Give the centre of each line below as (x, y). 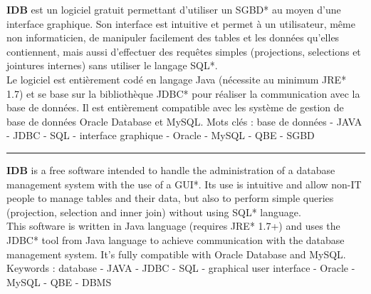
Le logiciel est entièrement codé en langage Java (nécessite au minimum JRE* (177, 79)
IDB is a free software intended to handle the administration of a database (171, 169)
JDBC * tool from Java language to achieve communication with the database (176, 239)
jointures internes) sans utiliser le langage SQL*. (112, 65)
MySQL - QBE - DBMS (59, 282)
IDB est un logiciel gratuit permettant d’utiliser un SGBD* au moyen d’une (174, 9)
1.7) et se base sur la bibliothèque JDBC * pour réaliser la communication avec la (183, 93)
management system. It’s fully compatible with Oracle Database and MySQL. (176, 254)
